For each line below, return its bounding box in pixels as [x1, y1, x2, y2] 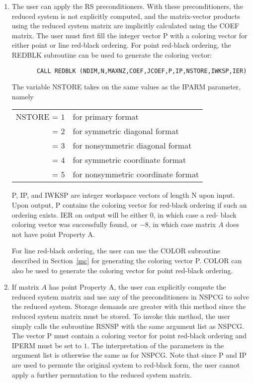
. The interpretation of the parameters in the [87, 340, 224, 350]
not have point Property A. [11, 229, 95, 239]
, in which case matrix [148, 219, 216, 230]
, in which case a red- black [153, 209, 237, 220]
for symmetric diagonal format [73, 125, 179, 137]
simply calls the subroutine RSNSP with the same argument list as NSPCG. [11, 320, 244, 331]
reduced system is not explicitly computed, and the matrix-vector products [11, 10, 240, 21]
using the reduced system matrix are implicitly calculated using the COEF [11, 20, 240, 31]
